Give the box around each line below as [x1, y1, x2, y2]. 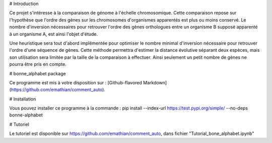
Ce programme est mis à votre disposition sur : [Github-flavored [9, 79, 142, 85]
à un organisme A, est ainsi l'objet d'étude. [9, 31, 98, 37]
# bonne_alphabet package [9, 70, 66, 76]
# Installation [9, 96, 36, 102]
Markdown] [143, 79, 167, 85]
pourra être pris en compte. [9, 61, 66, 67]
